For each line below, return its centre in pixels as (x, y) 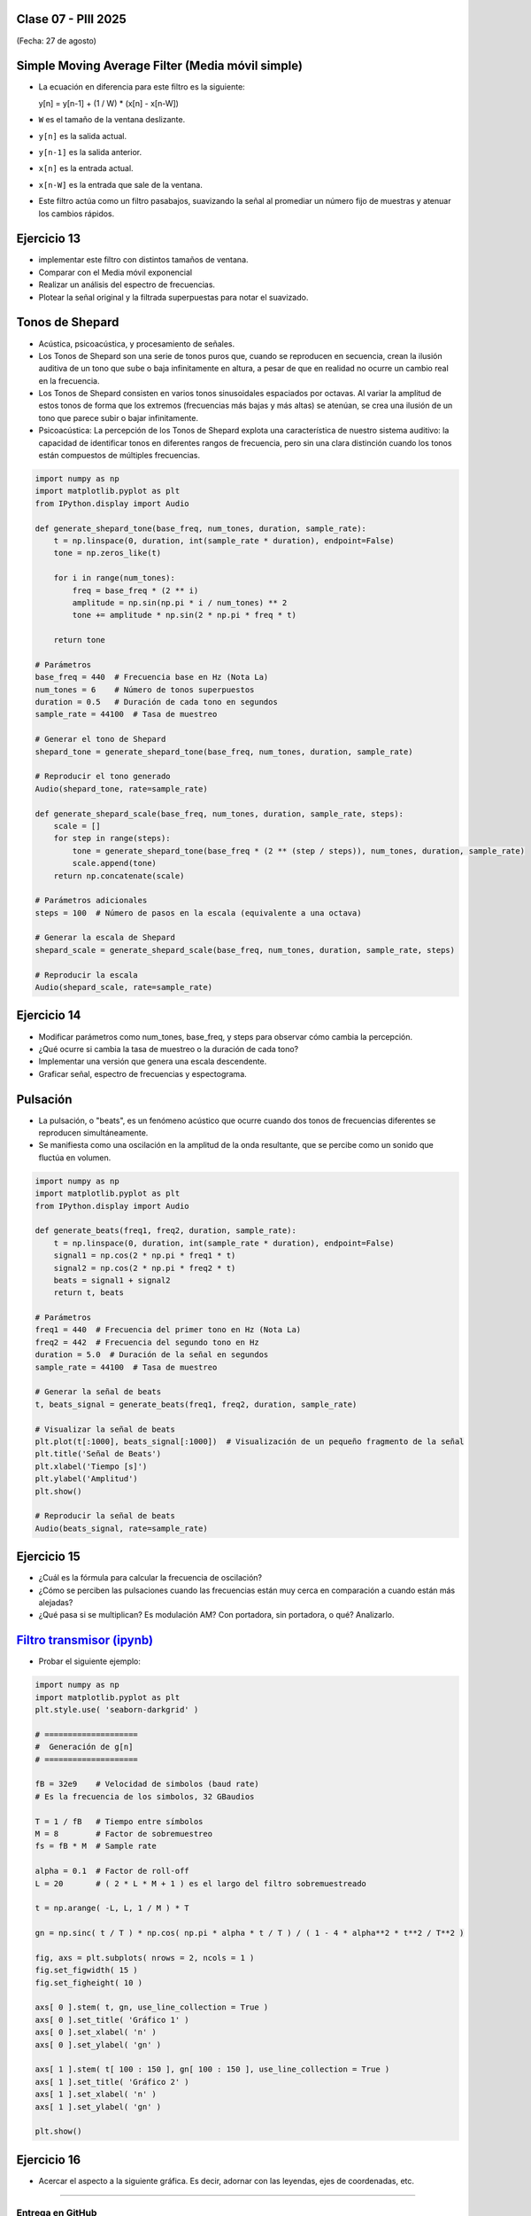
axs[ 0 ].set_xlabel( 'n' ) (96, 2033)
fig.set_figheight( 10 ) (89, 1982)
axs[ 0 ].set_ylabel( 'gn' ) (98, 2044)
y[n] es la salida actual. (83, 136)
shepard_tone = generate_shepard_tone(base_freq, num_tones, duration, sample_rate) (224, 752)
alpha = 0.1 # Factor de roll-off (112, 1871)
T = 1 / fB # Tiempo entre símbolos (119, 1821)
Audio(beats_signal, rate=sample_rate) (121, 1528)
